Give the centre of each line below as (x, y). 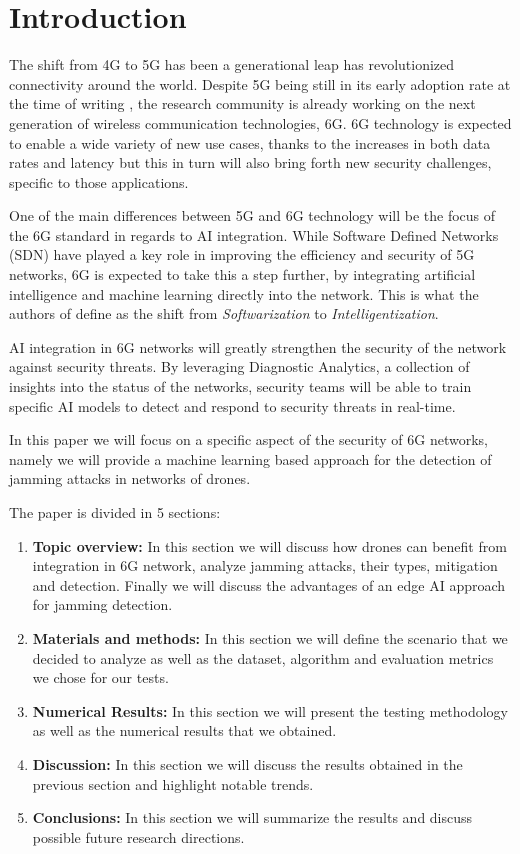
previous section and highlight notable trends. (173, 783)
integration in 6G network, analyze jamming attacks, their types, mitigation (265, 565)
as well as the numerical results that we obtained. (184, 730)
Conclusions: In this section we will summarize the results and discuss (252, 817)
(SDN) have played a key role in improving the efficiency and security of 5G (242, 254)
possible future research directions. (138, 836)
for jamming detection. (102, 604)
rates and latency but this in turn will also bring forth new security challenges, (250, 162)
